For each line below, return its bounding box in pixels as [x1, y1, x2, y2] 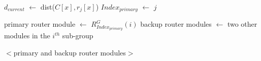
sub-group [62, 30, 93, 41]
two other [227, 19, 257, 29]
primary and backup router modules [13, 47, 126, 57]
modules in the [4, 30, 50, 41]
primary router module [4, 19, 76, 29]
